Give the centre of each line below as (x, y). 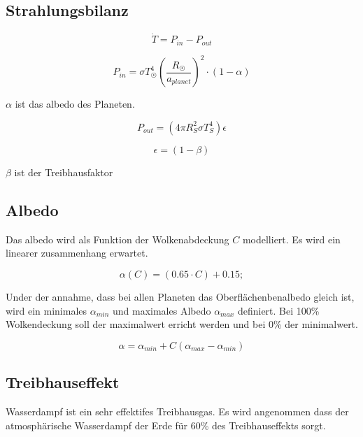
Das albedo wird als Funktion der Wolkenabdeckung (118, 239)
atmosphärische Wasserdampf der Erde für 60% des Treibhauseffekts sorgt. (166, 425)
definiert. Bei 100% (278, 310)
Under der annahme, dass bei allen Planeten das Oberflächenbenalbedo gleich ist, (180, 296)
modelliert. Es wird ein (291, 239)
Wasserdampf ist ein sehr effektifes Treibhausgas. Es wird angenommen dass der (177, 411)
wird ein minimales (47, 310)
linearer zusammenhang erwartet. (77, 253)
